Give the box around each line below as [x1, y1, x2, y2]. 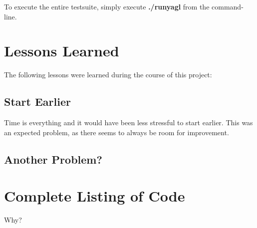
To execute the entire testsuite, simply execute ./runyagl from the [4, 1, 210, 11]
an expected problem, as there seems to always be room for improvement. [4, 127, 229, 137]
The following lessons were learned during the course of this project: [4, 69, 212, 80]
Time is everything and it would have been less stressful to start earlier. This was [4, 117, 253, 128]
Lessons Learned [4, 40, 119, 61]
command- [212, 1, 244, 11]
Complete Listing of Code [4, 186, 185, 206]
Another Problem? [4, 151, 102, 167]
